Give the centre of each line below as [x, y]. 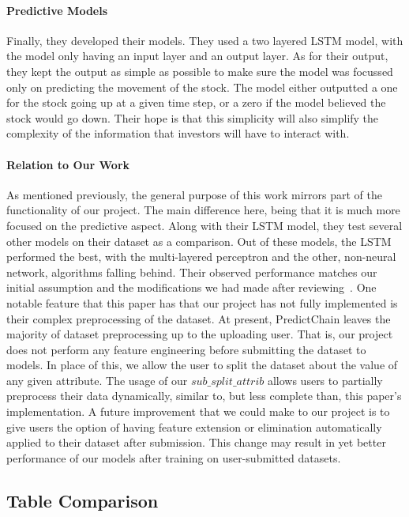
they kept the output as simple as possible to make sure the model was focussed [200, 71]
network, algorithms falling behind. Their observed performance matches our [192, 272]
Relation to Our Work [68, 164]
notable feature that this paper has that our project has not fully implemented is [202, 302]
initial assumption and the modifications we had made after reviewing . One [191, 287]
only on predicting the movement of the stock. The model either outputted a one [202, 87]
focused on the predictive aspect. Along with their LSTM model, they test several [204, 225]
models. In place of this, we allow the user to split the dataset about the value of [202, 365]
